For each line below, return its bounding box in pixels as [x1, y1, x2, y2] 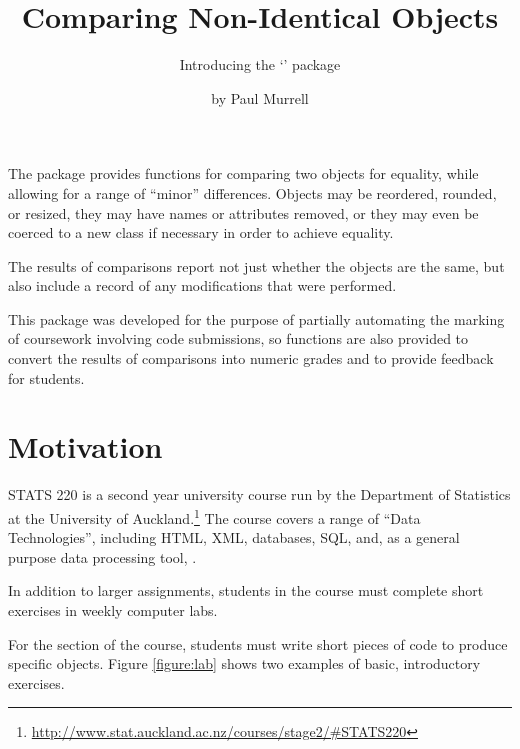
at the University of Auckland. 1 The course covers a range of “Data [8, 504, 421, 528]
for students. [8, 367, 85, 388]
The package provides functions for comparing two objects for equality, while [8, 163, 479, 184]
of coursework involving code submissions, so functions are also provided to [8, 328, 469, 349]
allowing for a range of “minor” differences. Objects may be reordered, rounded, [8, 182, 497, 203]
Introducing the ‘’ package [179, 54, 341, 75]
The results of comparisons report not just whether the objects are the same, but [8, 255, 505, 276]
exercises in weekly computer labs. [8, 600, 218, 620]
